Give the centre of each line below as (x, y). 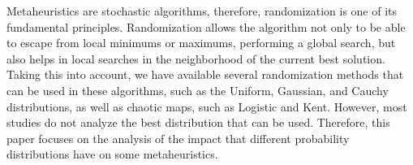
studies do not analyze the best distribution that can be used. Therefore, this (198, 122)
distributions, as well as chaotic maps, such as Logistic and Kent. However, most (207, 106)
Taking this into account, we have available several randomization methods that (205, 74)
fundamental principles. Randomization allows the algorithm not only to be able (206, 26)
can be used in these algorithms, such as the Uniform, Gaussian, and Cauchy (198, 90)
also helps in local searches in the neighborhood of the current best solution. (196, 58)
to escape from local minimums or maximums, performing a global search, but (201, 43)
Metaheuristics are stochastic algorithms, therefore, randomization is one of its (202, 11)
